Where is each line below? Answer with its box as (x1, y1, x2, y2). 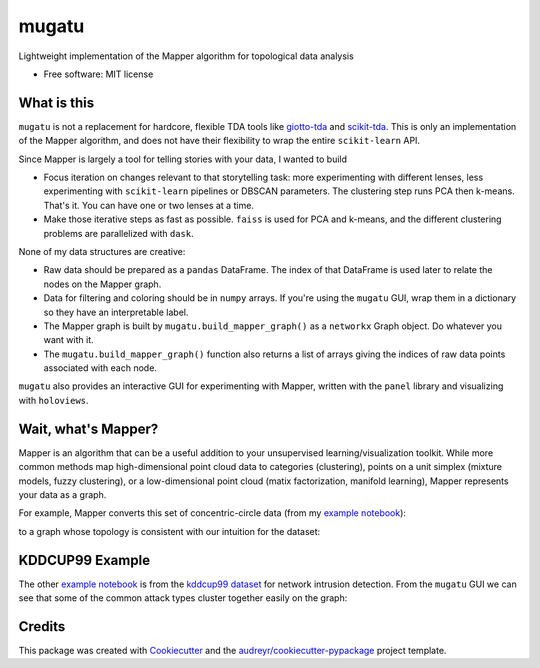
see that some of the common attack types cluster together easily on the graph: (18, 592, 348, 604)
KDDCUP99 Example (18, 551, 150, 569)
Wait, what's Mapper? (18, 420, 159, 437)
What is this (18, 94, 95, 111)
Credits (18, 618, 66, 635)
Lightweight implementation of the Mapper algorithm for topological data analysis (18, 50, 354, 62)
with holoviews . (18, 394, 89, 406)
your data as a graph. (18, 488, 107, 500)
